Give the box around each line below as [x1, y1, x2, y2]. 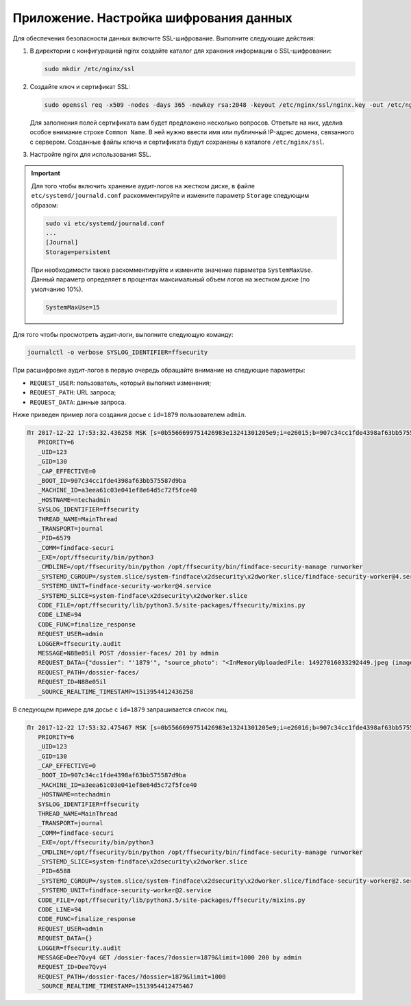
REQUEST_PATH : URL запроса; [29, 388, 116, 397]
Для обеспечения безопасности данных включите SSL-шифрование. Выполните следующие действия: [12, 34, 315, 42]
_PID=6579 [38, 534, 71, 542]
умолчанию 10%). [31, 285, 84, 293]
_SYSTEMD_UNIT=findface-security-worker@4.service [38, 582, 212, 590]
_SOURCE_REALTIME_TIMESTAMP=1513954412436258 [38, 688, 194, 695]
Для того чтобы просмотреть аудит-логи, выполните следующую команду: [12, 330, 234, 338]
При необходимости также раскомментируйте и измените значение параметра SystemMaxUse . [31, 266, 313, 274]
